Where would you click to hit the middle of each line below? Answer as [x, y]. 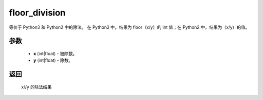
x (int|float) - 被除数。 [55, 53]
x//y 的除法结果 [37, 87]
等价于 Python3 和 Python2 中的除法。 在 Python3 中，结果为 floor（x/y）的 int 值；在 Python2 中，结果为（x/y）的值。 [129, 27]
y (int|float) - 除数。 [53, 60]
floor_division [37, 13]
